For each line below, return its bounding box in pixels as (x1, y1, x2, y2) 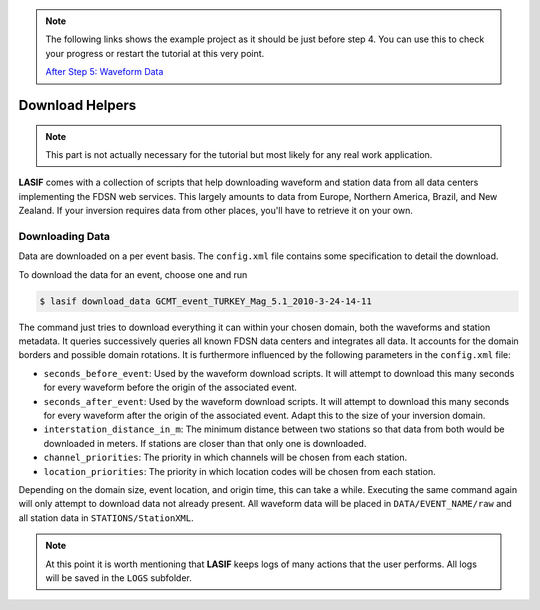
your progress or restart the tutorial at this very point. (45, 47, 265, 59)
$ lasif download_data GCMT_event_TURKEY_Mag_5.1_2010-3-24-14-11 (39, 295, 372, 307)
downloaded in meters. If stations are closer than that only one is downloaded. (43, 437, 367, 449)
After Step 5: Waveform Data (45, 66, 164, 78)
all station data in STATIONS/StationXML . (18, 511, 194, 524)
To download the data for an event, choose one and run (18, 268, 248, 280)
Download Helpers (18, 96, 137, 114)
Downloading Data (18, 229, 110, 243)
